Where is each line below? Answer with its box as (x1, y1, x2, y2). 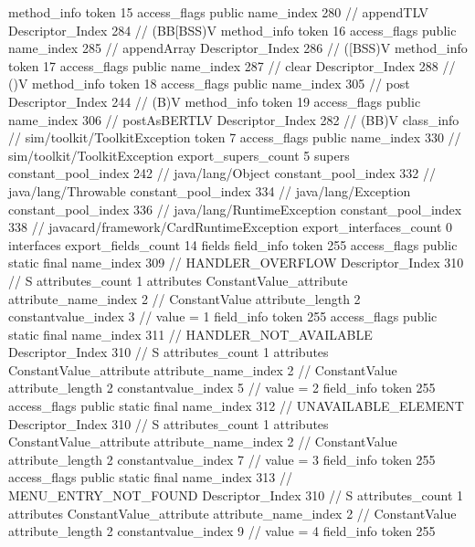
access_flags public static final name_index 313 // (8, 468, 293, 487)
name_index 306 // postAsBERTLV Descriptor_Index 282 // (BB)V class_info (8, 110, 459, 129)
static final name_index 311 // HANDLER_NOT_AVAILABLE (8, 324, 373, 343)
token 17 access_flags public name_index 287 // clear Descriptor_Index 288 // (8, 56, 456, 75)
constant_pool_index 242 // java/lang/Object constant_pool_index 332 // (8, 163, 437, 183)
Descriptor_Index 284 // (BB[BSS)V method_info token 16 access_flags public (8, 20, 457, 39)
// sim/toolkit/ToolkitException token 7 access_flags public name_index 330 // (8, 128, 461, 147)
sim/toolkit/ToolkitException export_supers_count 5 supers (8, 145, 350, 164)
